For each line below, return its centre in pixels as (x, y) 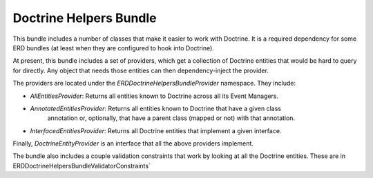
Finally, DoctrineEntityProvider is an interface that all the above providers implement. (133, 144)
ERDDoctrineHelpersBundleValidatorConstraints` (82, 166)
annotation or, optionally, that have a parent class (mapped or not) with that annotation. (171, 118)
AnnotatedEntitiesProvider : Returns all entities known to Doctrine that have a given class (155, 108)
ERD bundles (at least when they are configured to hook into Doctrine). (113, 48)
